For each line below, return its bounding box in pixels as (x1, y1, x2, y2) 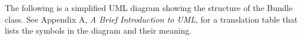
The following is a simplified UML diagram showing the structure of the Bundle (5, 2, 293, 13)
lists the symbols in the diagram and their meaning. (5, 24, 192, 37)
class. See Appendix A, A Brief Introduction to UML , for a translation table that (5, 13, 298, 25)
